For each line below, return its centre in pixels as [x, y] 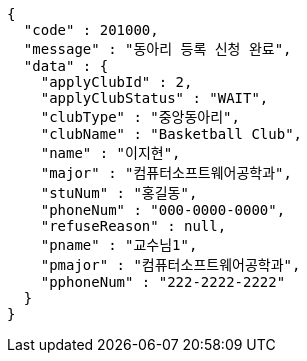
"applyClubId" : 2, [116, 82]
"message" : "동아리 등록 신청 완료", [157, 49]
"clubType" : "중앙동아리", [140, 117]
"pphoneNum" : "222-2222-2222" [163, 282]
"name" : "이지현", [110, 153]
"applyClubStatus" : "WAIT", [154, 98]
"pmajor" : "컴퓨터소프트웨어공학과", [170, 265]
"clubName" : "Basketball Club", [171, 134]
